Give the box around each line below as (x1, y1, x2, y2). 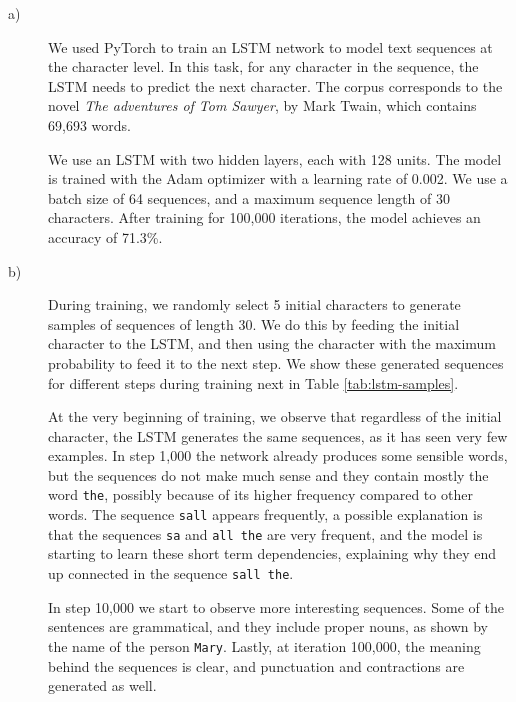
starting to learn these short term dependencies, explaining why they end (48, 543, 497, 564)
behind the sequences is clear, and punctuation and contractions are (48, 655, 465, 676)
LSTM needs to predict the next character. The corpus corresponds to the (48, 75, 503, 96)
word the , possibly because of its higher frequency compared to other (48, 484, 473, 505)
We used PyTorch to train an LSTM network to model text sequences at (48, 36, 493, 57)
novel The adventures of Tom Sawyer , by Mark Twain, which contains (48, 95, 477, 116)
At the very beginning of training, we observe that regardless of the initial (48, 406, 502, 427)
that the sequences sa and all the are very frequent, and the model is (48, 523, 483, 544)
